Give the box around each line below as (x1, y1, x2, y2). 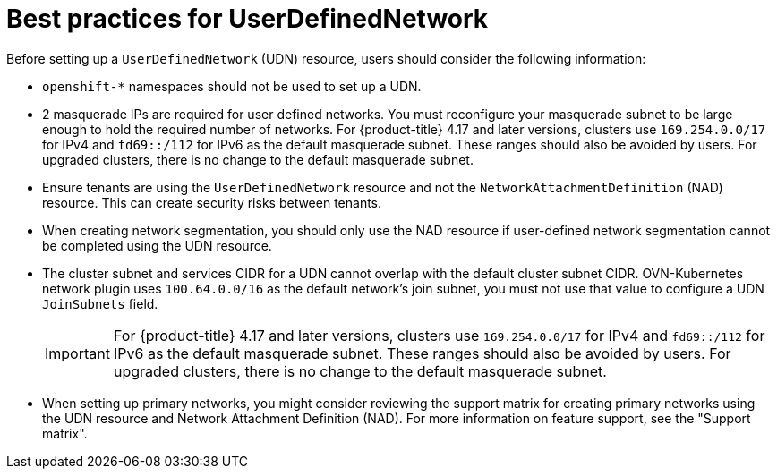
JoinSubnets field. (42, 295, 158, 311)
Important (45, 344, 110, 362)
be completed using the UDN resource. (42, 237, 272, 253)
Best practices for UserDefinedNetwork (6, 4, 489, 34)
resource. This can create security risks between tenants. (42, 194, 382, 210)
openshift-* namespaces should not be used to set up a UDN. (42, 78, 422, 94)
